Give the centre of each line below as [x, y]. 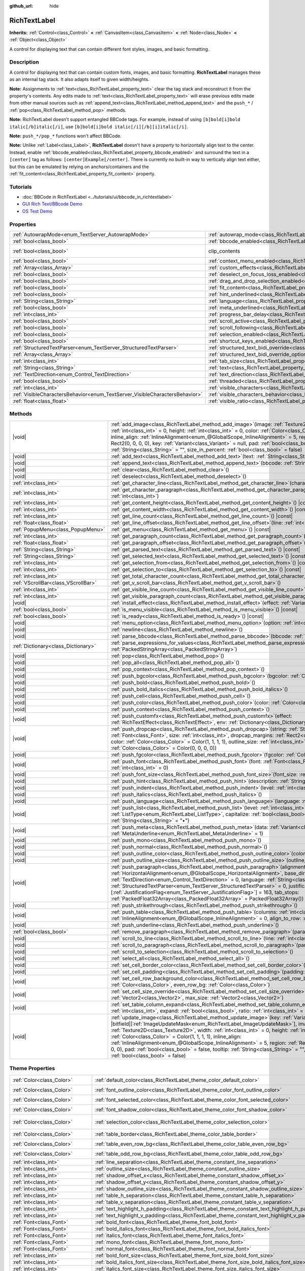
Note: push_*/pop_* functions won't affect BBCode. [66, 136]
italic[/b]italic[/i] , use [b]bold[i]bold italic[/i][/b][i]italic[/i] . [99, 127]
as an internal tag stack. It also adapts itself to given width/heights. [79, 79]
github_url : [21, 6]
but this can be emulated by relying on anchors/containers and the [79, 167]
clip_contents [224, 251]
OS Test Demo [37, 211]
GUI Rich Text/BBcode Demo [52, 204]
